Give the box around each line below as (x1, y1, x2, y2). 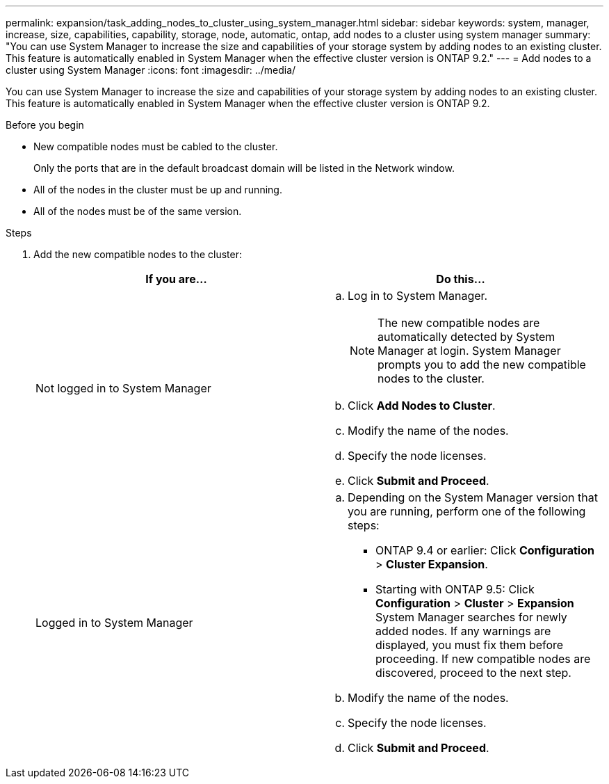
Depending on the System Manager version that (348, 490, 598, 504)
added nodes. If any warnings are (375, 624, 551, 638)
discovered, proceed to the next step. (375, 666, 571, 680)
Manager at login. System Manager (377, 344, 561, 358)
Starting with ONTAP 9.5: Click (375, 582, 535, 596)
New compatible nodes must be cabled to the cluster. (33, 141, 278, 152)
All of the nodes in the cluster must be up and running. (33, 184, 282, 195)
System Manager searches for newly (375, 610, 567, 624)
